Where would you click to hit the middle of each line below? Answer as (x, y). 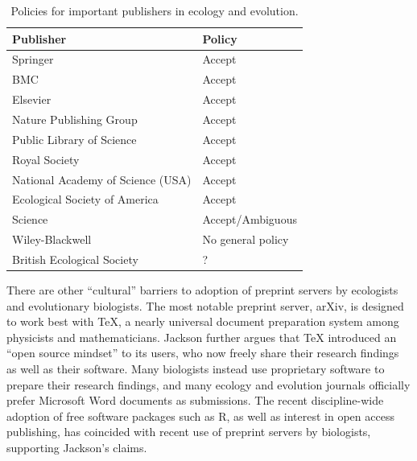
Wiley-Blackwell (52, 239)
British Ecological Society (75, 259)
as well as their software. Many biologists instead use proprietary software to (196, 368)
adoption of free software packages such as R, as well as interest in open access (200, 416)
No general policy (246, 239)
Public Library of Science (74, 139)
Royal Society (46, 159)
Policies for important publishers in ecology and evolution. (155, 10)
